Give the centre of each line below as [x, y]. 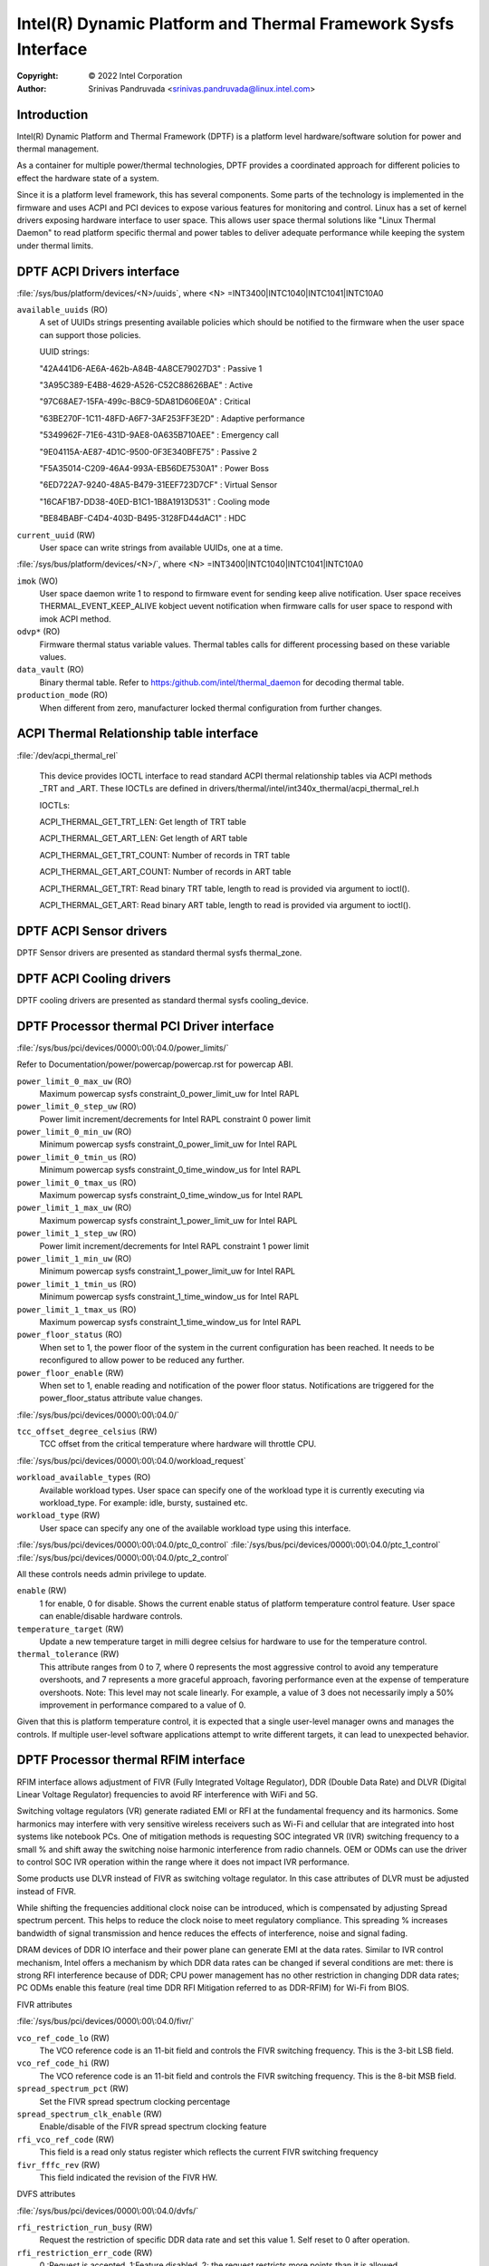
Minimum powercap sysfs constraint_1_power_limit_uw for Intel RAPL [168, 1271]
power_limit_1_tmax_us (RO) [77, 1309]
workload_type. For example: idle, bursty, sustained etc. [144, 1503]
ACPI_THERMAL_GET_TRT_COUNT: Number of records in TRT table [165, 855]
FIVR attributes [44, 2004]
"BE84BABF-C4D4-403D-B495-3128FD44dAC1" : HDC [143, 518]
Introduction [53, 115]
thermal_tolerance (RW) [68, 1654]
